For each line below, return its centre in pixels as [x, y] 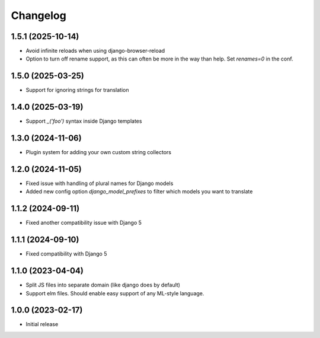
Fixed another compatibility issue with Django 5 [84, 223]
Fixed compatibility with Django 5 [66, 254]
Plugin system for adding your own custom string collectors [99, 152]
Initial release [42, 324]
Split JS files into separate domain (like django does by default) [103, 285]
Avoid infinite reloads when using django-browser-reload [95, 51]
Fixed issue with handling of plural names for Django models [100, 183]
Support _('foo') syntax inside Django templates [84, 121]
